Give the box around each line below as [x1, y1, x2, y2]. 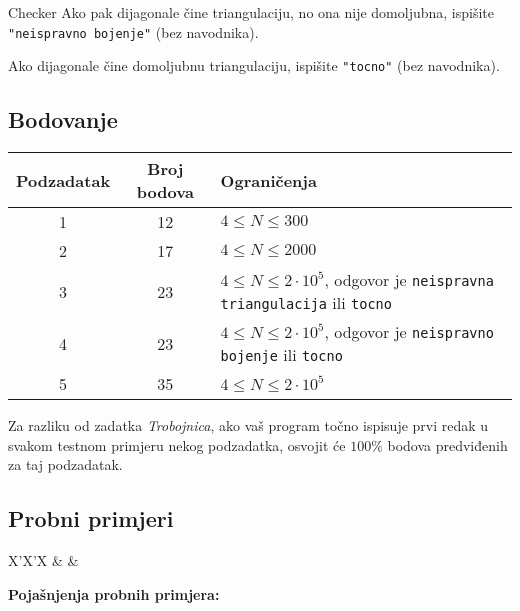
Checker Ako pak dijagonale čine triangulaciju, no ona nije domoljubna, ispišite [8, 2, 495, 22]
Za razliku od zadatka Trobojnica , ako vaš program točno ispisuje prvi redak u [8, 415, 489, 436]
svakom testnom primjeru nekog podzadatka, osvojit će [8, 434, 346, 455]
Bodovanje [8, 104, 118, 135]
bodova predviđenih [387, 434, 508, 455]
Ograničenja [220, 168, 317, 192]
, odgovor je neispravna [324, 268, 494, 292]
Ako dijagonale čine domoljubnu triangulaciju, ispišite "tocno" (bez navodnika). [8, 55, 500, 76]
